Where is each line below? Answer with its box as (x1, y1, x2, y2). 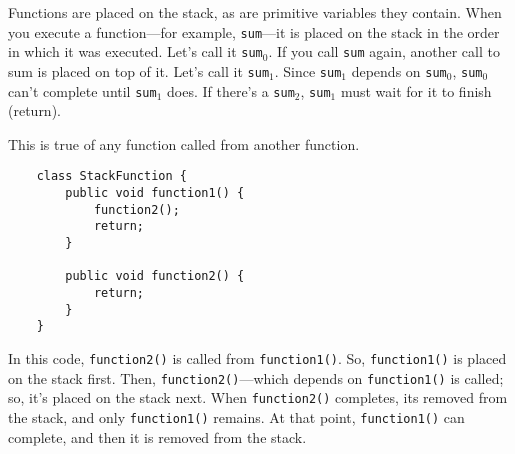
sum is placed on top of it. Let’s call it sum (8, 60, 270, 81)
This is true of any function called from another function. (8, 133, 360, 154)
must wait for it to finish (340, 80, 492, 101)
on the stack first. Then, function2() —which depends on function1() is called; (8, 367, 504, 388)
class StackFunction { (36, 169, 187, 184)
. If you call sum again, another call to (268, 41, 500, 62)
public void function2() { (65, 269, 245, 284)
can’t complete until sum (8, 80, 157, 101)
